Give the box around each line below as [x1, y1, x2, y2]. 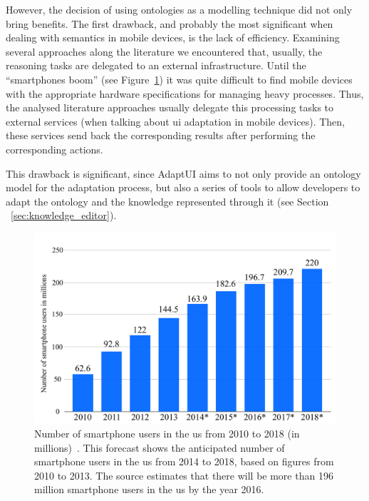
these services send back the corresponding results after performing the [6, 128, 316, 143]
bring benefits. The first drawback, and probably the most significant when [6, 16, 333, 31]
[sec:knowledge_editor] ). [11, 208, 117, 223]
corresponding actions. [6, 141, 103, 156]
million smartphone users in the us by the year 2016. [34, 482, 264, 497]
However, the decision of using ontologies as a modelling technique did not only [6, 2, 353, 16]
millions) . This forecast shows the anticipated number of [34, 440, 285, 455]
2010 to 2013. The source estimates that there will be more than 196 [34, 467, 333, 482]
